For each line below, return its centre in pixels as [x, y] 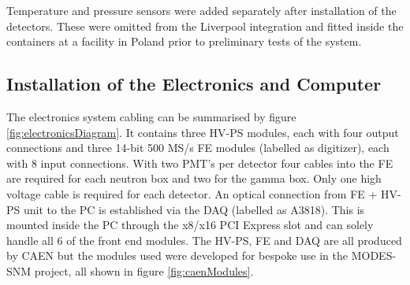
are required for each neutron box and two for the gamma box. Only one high [194, 178]
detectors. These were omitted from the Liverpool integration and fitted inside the [205, 26]
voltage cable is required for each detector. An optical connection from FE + [192, 193]
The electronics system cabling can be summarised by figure [151, 116]
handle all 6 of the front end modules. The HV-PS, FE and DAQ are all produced [204, 240]
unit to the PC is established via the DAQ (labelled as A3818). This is [194, 209]
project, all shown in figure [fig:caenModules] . [144, 270]
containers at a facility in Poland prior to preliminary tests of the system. [184, 41]
